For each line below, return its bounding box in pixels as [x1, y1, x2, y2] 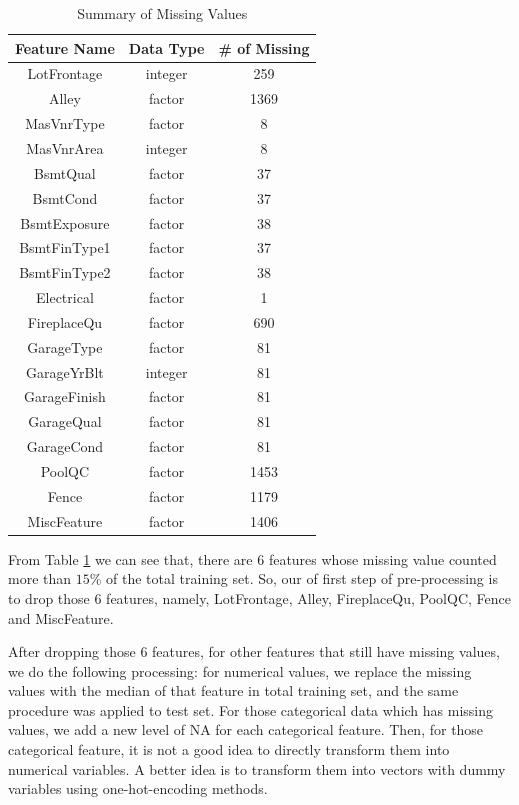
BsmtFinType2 [19, 262, 111, 283]
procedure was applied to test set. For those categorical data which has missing [8, 699, 494, 720]
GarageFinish [24, 386, 106, 407]
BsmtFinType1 [19, 237, 111, 258]
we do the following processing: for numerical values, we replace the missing [8, 660, 472, 681]
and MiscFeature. [8, 607, 114, 628]
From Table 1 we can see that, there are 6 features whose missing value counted [8, 548, 497, 569]
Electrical [36, 287, 94, 308]
